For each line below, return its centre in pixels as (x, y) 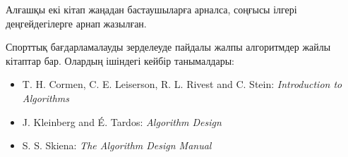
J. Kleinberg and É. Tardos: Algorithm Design (122, 121)
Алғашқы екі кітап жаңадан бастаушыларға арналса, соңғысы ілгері (151, 9)
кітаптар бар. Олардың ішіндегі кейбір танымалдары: (120, 60)
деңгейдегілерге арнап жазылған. (76, 23)
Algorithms (46, 98)
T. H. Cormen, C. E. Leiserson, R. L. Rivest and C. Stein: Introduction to (182, 84)
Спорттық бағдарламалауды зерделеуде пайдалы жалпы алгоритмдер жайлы (168, 47)
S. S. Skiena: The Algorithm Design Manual (117, 145)
